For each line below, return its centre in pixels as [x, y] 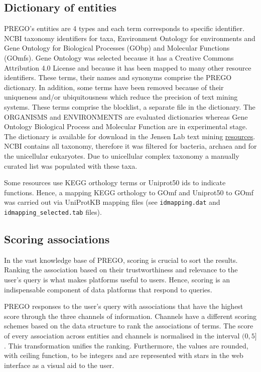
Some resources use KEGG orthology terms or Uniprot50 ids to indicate [115, 182]
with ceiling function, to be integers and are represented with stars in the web [124, 355]
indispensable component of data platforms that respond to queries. [108, 289]
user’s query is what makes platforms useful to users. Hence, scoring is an [117, 279]
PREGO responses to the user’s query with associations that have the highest [124, 306]
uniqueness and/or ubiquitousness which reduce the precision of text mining [121, 97]
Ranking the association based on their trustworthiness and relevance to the [121, 270]
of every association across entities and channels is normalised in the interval [122, 335]
